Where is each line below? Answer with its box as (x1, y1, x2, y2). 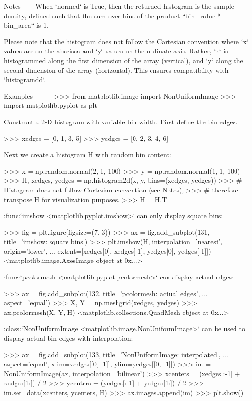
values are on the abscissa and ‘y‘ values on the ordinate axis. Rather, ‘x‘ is (4, 46, 228, 56)
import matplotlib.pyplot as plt (4, 100, 97, 110)
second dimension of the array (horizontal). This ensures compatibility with (4, 65, 229, 75)
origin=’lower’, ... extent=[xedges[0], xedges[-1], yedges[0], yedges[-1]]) (4, 245, 211, 256)
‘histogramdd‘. (4, 74, 46, 85)
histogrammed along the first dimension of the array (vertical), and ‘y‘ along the (4, 55, 243, 65)
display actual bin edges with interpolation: (4, 333, 133, 343)
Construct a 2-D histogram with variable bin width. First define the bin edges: (4, 116, 238, 126)
